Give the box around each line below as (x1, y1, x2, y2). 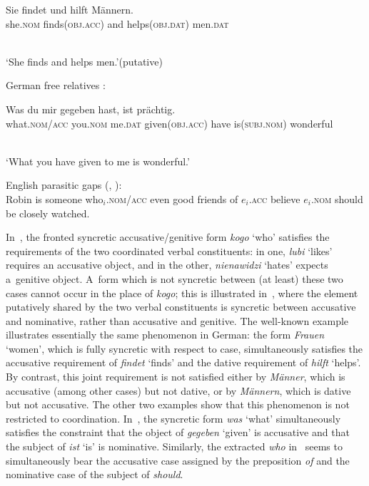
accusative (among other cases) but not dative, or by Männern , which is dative (6, 383, 351, 398)
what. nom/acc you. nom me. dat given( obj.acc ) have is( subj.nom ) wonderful (6, 115, 333, 130)
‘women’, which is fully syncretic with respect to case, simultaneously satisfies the (6, 341, 363, 356)
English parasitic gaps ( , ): (6, 177, 122, 192)
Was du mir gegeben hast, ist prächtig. (6, 101, 176, 116)
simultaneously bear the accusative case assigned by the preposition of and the (6, 453, 350, 467)
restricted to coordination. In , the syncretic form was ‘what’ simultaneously (6, 410, 341, 425)
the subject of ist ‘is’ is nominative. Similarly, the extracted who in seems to (6, 439, 343, 454)
